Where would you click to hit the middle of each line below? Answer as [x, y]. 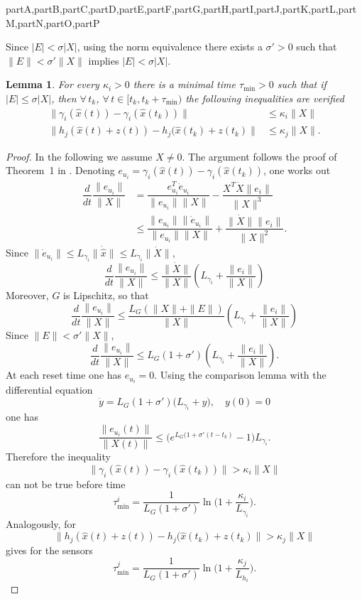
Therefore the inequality [58, 457]
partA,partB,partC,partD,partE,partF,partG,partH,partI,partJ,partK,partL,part [181, 9]
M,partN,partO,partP [53, 22]
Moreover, [27, 295]
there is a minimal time [184, 84]
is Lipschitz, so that [106, 295]
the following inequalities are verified [265, 98]
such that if [302, 84]
